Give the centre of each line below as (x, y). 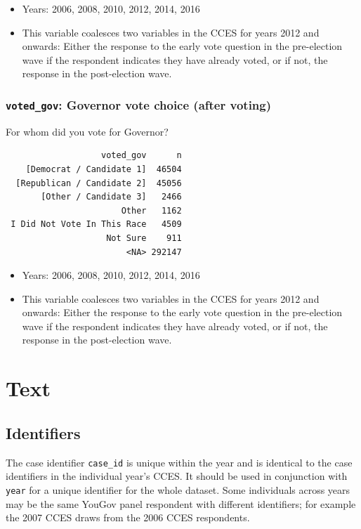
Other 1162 (151, 210)
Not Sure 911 (144, 238)
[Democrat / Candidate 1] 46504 (104, 169)
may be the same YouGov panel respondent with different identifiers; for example (181, 503)
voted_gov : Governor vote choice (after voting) (139, 104)
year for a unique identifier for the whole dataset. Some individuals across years (178, 489)
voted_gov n (142, 156)
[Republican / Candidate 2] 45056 (99, 183)
